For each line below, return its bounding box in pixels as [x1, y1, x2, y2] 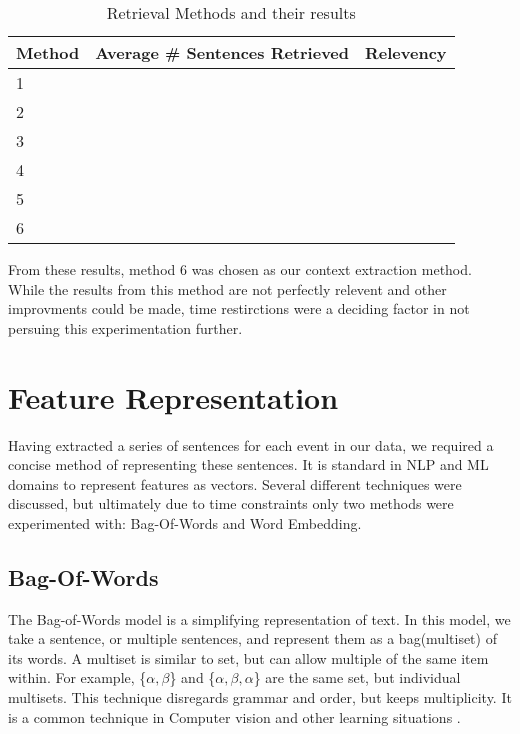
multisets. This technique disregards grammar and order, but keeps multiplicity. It [8, 687, 512, 708]
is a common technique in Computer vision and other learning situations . [8, 706, 461, 727]
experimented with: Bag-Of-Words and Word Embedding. [8, 512, 362, 533]
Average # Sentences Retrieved [95, 41, 349, 64]
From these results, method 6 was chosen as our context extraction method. [8, 259, 472, 279]
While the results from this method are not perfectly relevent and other [8, 278, 447, 299]
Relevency [365, 41, 447, 64]
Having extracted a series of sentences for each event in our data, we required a [8, 434, 494, 455]
